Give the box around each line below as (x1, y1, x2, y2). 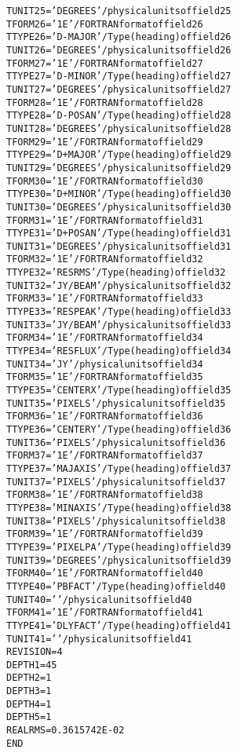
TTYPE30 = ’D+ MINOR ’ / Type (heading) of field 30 (6, 188, 232, 200)
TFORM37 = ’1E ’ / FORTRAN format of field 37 (6, 450, 203, 462)
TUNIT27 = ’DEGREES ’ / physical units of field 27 (6, 83, 232, 95)
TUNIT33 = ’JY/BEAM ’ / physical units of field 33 (6, 319, 232, 331)
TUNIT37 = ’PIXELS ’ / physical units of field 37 (6, 476, 226, 488)
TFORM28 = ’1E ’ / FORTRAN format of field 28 (6, 97, 203, 108)
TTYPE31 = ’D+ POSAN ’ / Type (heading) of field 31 (6, 228, 232, 239)
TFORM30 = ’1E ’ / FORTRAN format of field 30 (6, 175, 203, 187)
